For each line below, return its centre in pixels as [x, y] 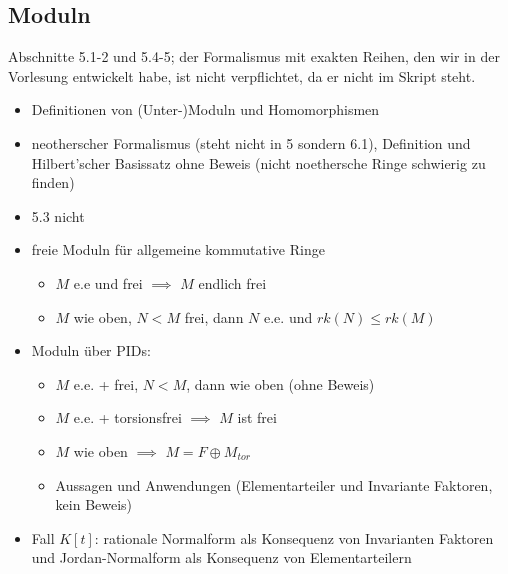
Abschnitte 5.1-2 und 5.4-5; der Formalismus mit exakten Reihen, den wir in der [254, 56]
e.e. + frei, [106, 383]
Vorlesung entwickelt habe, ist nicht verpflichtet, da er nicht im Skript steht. [242, 75]
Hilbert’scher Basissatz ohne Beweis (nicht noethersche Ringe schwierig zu [258, 162]
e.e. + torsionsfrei [127, 417]
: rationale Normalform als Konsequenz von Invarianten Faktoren [294, 537]
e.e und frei [108, 282]
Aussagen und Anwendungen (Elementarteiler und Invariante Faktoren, [274, 484]
